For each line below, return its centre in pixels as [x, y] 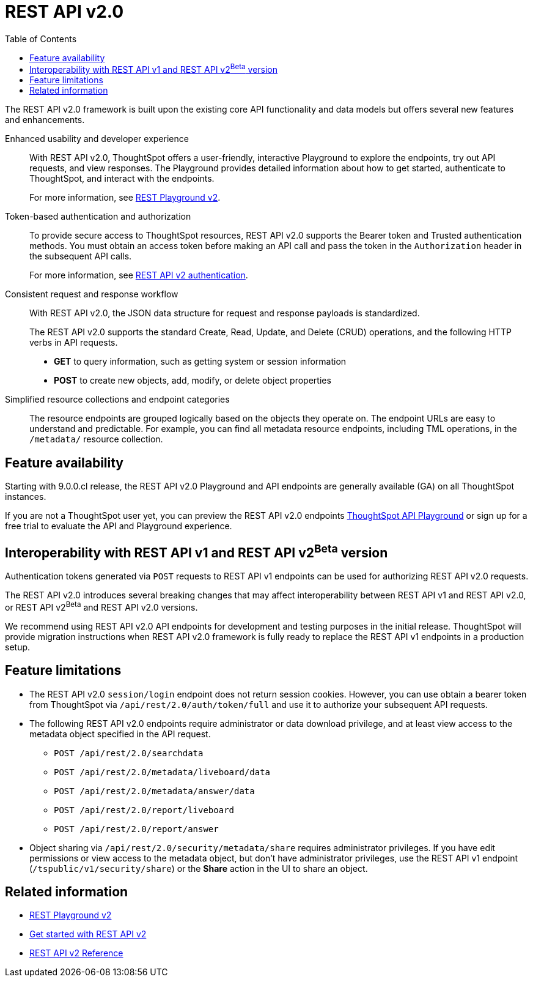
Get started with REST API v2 [88, 934]
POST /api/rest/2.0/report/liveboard [144, 810]
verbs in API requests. [74, 343]
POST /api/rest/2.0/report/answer [136, 829]
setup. [18, 647]
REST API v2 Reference [76, 953]
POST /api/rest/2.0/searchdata [129, 753]
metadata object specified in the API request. [120, 734]
